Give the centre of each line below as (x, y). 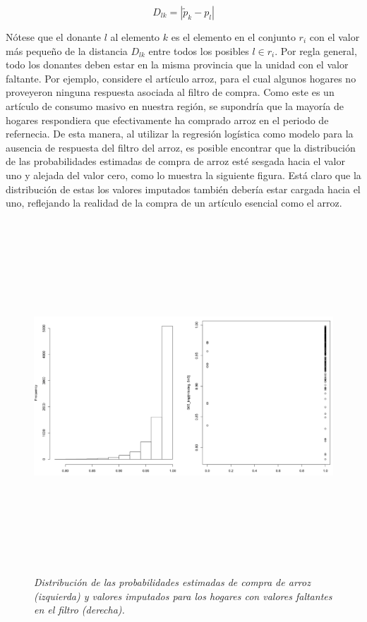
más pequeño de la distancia (67, 50)
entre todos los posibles (199, 50)
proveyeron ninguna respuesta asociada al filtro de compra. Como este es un (170, 92)
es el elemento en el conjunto (233, 37)
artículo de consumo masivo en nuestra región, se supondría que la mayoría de (175, 105)
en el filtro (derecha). (79, 610)
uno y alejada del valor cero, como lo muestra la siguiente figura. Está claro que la (183, 175)
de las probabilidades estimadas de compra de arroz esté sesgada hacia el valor (175, 161)
